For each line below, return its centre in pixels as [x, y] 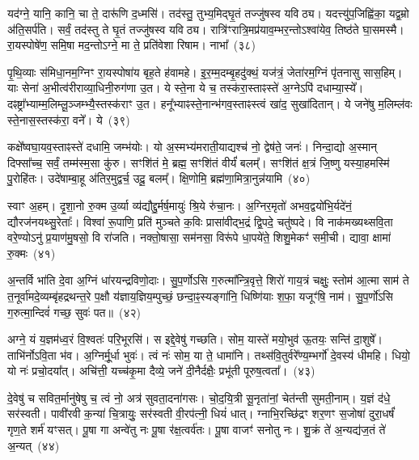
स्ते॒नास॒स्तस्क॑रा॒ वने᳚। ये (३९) [69, 119]
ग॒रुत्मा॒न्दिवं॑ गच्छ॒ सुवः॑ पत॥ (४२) [74, 312]
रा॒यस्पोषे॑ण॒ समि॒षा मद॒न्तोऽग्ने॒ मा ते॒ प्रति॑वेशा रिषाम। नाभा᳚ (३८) [131, 45]
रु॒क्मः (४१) [32, 253]
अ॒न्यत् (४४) [34, 445]
